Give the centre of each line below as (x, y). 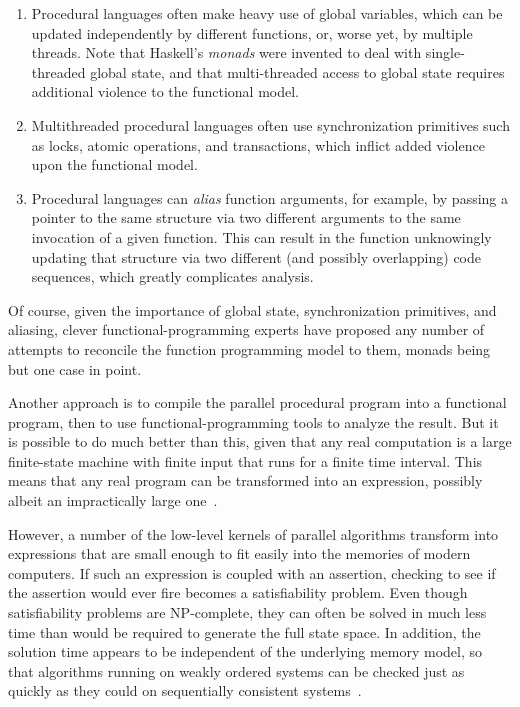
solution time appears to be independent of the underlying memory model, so (245, 651)
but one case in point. (75, 368)
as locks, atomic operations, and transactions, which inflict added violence (258, 144)
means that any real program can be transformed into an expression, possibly (245, 480)
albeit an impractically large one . (113, 500)
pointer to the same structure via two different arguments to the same (246, 217)
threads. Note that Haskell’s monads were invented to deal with (226, 52)
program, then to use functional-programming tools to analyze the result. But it (253, 421)
